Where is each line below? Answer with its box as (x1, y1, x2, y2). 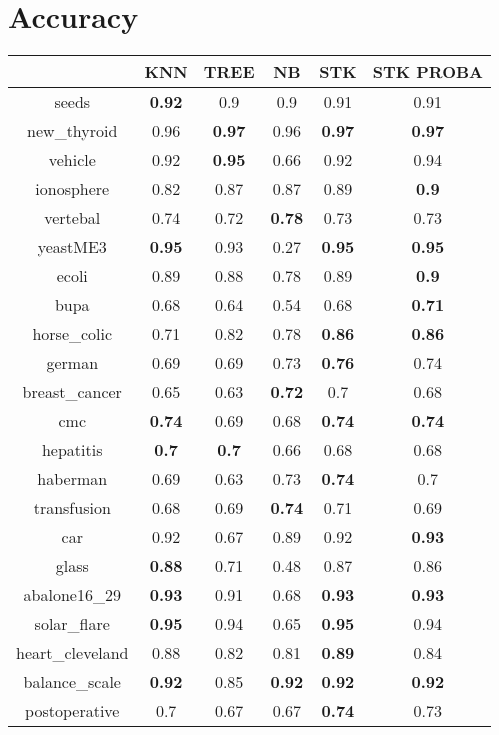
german (46, 351, 99, 375)
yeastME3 (37, 235, 107, 259)
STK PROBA (372, 60, 483, 84)
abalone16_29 (23, 583, 121, 607)
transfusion (33, 496, 111, 520)
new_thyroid (27, 119, 118, 143)
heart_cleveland (16, 641, 129, 665)
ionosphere (35, 177, 110, 201)
